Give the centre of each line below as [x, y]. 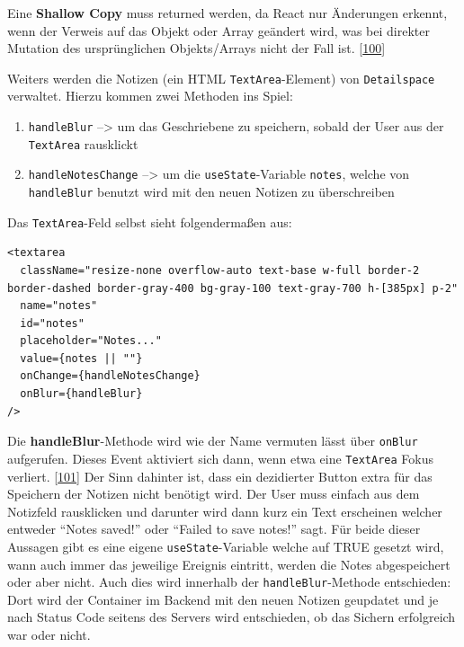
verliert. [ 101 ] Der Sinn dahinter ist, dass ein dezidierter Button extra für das [220, 476]
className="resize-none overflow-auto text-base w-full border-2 [220, 270]
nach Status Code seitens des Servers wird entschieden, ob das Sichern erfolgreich [232, 617]
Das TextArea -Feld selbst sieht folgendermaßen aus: [150, 222]
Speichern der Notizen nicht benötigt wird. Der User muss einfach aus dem [214, 494]
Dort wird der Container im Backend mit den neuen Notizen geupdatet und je [223, 599]
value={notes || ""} [81, 358]
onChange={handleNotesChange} [110, 376]
